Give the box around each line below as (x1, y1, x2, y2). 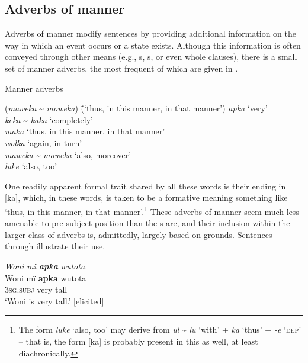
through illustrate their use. (5, 240, 105, 252)
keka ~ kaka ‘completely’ (5, 113, 93, 126)
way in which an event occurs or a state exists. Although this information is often (5, 38, 301, 51)
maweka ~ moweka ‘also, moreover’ (5, 148, 131, 160)
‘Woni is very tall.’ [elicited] (5, 294, 104, 307)
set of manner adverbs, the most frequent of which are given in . (5, 62, 238, 74)
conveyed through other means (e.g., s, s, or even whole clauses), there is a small (5, 50, 297, 63)
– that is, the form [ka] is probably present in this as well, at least (18, 335, 258, 347)
